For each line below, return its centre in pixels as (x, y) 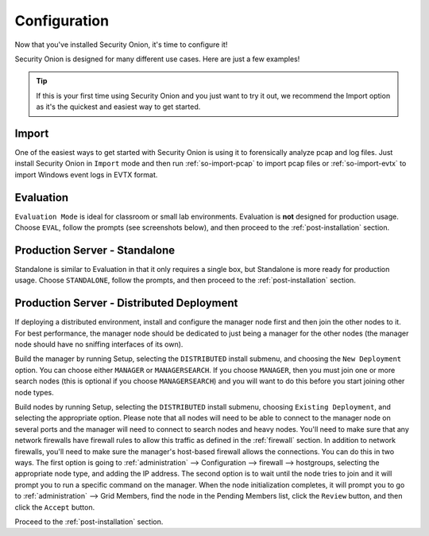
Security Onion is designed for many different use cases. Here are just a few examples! (157, 59)
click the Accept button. (55, 507)
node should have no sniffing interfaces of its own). (99, 344)
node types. (35, 392)
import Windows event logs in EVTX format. (86, 174)
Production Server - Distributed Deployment (126, 303)
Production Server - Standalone (95, 250)
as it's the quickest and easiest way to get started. (118, 107)
